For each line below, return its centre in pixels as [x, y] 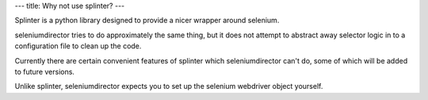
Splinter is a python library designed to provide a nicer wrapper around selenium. [147, 21]
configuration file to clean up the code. [78, 46]
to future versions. [45, 71]
